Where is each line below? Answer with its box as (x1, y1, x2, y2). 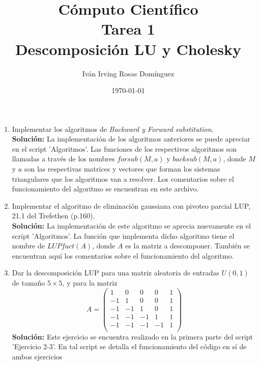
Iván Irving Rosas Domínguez (82, 68, 175, 78)
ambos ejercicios (12, 351, 63, 362)
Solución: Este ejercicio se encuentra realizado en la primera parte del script (12, 331, 253, 342)
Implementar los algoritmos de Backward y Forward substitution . (12, 123, 214, 134)
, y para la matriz (62, 277, 118, 288)
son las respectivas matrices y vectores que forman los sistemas (24, 163, 220, 174)
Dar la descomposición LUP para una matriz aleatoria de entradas (12, 267, 219, 278)
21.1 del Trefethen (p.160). (12, 210, 95, 221)
